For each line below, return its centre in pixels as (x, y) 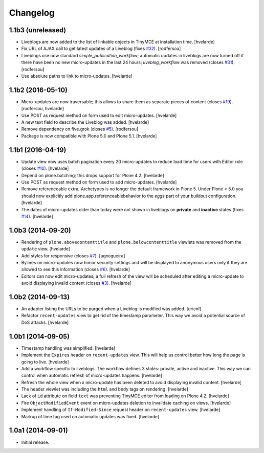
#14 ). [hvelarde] (37, 216)
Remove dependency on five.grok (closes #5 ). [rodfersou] (80, 129)
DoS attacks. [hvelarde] (45, 322)
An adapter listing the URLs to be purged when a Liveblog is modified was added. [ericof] (111, 309)
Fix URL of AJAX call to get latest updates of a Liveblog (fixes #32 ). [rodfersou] (101, 48)
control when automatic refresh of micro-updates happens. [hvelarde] (92, 375)
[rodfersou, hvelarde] (43, 109)
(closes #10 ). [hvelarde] (45, 168)
